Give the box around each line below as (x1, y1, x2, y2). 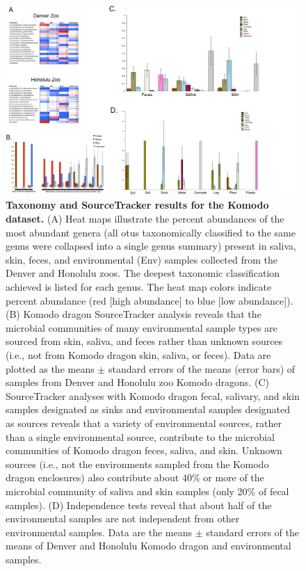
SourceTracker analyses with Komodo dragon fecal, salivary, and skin (6, 388, 300, 403)
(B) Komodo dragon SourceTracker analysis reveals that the (6, 307, 261, 321)
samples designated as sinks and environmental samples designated (6, 402, 291, 417)
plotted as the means (6, 361, 95, 376)
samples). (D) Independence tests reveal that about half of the (6, 497, 272, 512)
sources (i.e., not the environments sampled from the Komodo (6, 456, 269, 471)
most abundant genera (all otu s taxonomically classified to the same (6, 225, 296, 239)
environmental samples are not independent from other (6, 511, 240, 526)
